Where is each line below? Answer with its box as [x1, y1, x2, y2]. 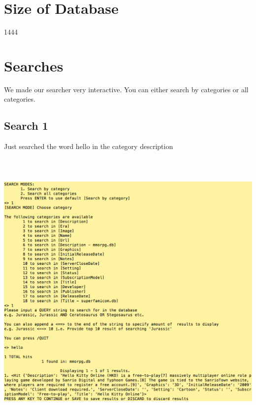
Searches [4, 55, 64, 75]
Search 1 [4, 118, 48, 133]
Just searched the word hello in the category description [4, 141, 173, 151]
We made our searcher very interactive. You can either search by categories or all [4, 84, 249, 94]
